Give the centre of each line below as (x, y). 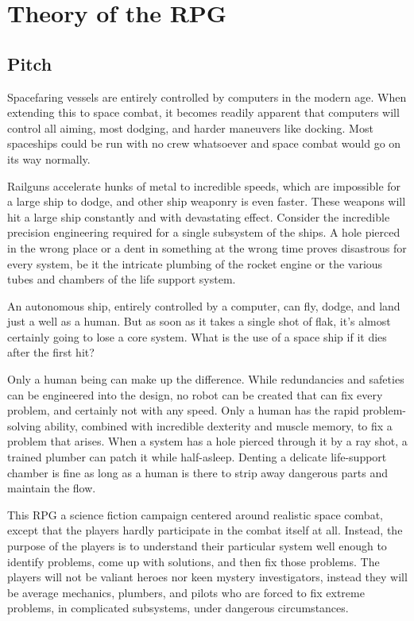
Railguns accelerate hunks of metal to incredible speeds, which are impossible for (204, 185)
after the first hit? (51, 352)
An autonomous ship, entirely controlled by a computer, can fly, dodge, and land (204, 305)
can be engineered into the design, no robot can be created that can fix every (195, 394)
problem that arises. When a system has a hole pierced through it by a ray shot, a (207, 441)
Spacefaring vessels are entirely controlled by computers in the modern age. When (207, 96)
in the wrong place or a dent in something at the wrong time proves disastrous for (207, 247)
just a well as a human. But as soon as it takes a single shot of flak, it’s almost (199, 321)
